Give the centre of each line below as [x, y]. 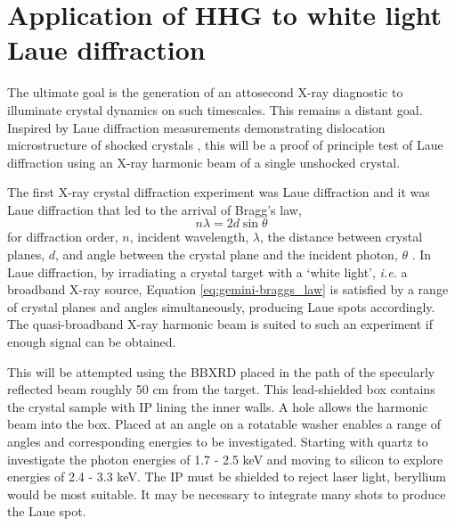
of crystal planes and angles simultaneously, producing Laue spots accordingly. [221, 306]
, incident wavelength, [189, 237]
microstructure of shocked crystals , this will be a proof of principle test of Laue [225, 145]
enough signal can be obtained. [92, 342]
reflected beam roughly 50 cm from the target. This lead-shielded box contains [221, 389]
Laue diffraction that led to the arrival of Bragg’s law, [154, 209]
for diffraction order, [63, 237]
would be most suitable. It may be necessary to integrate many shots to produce [227, 493]
